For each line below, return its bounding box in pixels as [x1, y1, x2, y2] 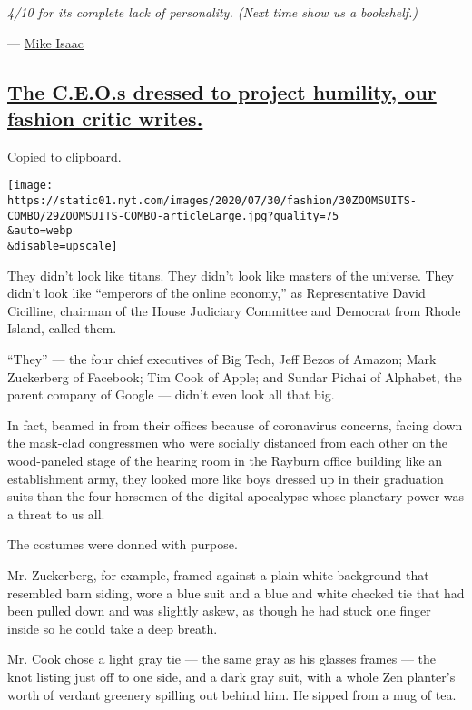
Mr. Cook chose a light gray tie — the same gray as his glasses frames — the [7, 649, 437, 668]
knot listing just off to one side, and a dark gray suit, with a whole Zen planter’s [7, 666, 456, 685]
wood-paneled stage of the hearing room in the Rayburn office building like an [7, 451, 443, 469]
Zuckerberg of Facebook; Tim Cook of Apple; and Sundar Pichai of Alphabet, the [7, 367, 462, 386]
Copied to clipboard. [7, 146, 122, 165]
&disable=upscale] [7, 240, 118, 252]
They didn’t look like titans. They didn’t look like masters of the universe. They [7, 265, 454, 284]
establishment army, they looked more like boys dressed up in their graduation [7, 468, 444, 488]
